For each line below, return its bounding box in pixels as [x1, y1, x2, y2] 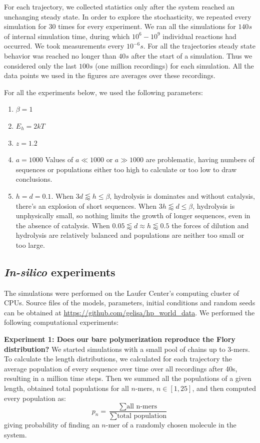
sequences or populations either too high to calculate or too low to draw [15, 164, 237, 174]
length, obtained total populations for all [4, 383, 129, 393]
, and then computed [192, 383, 256, 393]
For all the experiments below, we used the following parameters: [4, 87, 203, 97]
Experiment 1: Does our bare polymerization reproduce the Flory [4, 334, 235, 344]
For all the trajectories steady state [147, 41, 255, 51]
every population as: [4, 392, 66, 403]
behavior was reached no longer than [4, 50, 116, 61]
